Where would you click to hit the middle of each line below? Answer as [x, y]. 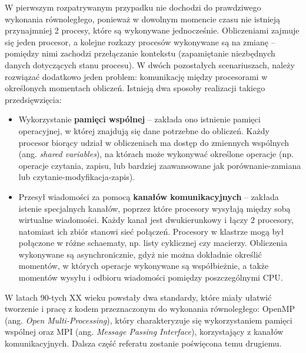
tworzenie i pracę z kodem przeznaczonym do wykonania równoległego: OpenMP [150, 309]
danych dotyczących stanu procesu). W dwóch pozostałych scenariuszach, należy [150, 64]
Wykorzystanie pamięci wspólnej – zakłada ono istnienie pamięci [139, 119]
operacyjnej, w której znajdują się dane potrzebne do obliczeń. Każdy [144, 130]
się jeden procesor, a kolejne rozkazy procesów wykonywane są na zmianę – [140, 41]
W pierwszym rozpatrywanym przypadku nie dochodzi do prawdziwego [133, 7]
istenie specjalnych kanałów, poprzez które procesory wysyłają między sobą [154, 208]
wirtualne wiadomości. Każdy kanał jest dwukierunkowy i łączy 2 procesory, [156, 220]
